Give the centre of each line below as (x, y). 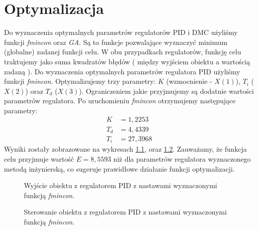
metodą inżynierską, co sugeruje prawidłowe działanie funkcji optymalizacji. (119, 168)
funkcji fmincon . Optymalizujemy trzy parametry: (80, 81)
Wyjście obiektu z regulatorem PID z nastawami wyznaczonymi (121, 185)
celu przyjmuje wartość (39, 159)
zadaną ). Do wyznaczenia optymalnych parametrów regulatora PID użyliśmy (122, 71)
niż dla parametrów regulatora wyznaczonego (182, 159)
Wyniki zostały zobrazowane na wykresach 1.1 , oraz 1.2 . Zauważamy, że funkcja (126, 149)
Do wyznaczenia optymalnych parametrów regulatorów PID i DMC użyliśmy (121, 32)
